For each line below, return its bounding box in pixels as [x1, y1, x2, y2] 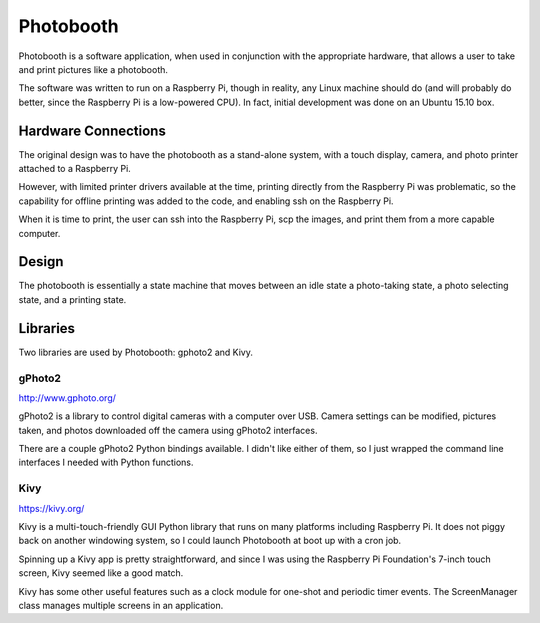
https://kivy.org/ [18, 502, 85, 514]
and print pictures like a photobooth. [18, 63, 169, 75]
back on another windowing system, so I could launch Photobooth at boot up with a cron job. [18, 535, 402, 547]
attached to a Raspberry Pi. [18, 163, 132, 175]
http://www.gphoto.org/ [18, 391, 117, 404]
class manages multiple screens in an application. [18, 599, 224, 611]
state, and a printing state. [18, 293, 127, 305]
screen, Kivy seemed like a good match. [18, 567, 184, 579]
